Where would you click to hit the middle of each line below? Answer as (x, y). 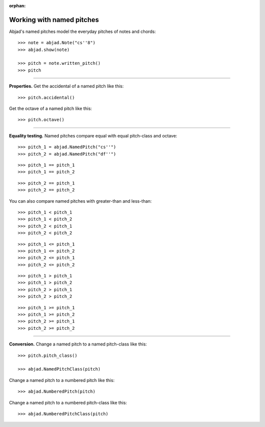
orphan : (17, 6)
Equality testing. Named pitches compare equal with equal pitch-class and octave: (93, 135)
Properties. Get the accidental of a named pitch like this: (66, 86)
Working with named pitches (54, 20)
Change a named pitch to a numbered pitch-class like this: (68, 402)
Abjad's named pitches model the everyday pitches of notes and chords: (82, 31)
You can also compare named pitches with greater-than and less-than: (80, 201)
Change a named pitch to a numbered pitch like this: (62, 380)
